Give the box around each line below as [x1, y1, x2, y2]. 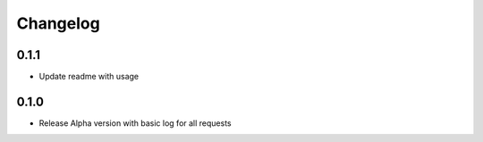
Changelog [16, 13, 100, 33]
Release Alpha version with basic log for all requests [38, 117, 232, 129]
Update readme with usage [38, 71, 140, 82]
